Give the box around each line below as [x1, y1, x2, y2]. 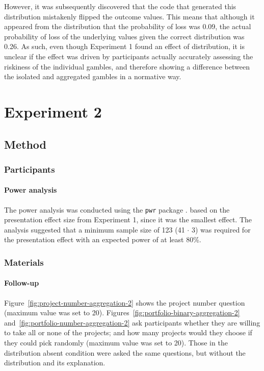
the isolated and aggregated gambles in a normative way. [4, 71, 181, 82]
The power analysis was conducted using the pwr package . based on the [4, 204, 230, 215]
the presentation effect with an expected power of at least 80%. [4, 234, 201, 245]
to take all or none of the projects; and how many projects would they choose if [4, 327, 252, 338]
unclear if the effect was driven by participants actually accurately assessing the [4, 51, 253, 61]
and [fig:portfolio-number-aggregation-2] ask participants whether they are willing [4, 317, 260, 328]
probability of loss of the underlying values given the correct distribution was [4, 31, 245, 41]
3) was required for [191, 224, 251, 235]
